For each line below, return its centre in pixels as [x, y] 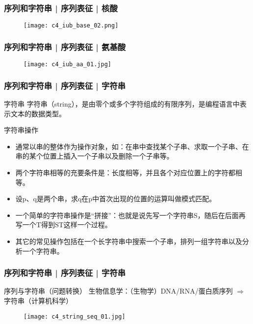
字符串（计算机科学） [38, 300]
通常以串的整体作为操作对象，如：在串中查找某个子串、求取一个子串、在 [132, 146]
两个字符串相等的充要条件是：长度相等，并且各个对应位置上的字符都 [125, 172]
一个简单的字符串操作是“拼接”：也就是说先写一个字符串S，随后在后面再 [130, 215]
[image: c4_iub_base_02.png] [71, 26]
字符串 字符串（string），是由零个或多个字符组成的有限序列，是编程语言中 [122, 103]
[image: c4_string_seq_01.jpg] [75, 316]
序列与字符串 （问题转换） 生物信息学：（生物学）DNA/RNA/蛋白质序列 [118, 291]
